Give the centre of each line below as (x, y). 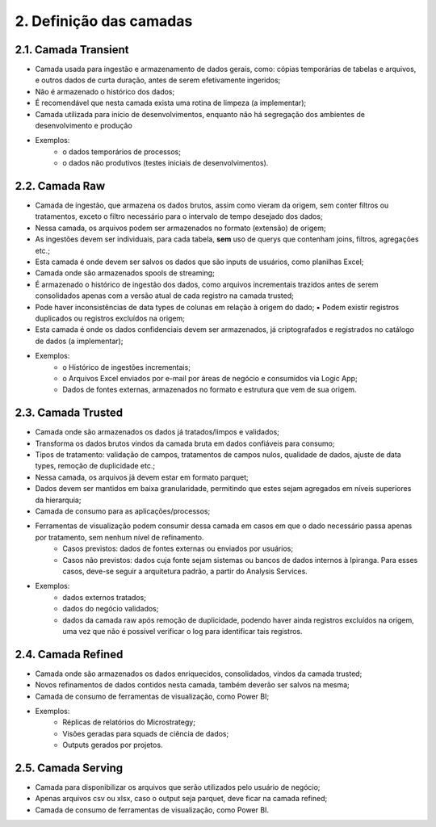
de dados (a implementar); (79, 341)
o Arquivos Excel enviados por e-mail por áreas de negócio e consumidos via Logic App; (210, 378)
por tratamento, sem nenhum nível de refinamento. (120, 537)
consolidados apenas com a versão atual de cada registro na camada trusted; (164, 296)
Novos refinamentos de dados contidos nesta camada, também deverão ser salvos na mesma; (193, 685)
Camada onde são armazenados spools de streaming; (125, 273)
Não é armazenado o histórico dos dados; (105, 91)
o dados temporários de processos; (122, 151)
